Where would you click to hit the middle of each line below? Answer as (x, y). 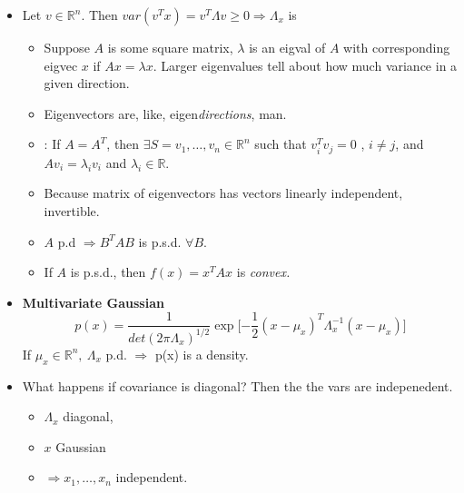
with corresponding (397, 47)
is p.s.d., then (108, 272)
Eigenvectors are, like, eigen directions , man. (165, 113)
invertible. (72, 211)
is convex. (263, 272)
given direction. (87, 83)
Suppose (67, 47)
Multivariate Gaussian (93, 302)
